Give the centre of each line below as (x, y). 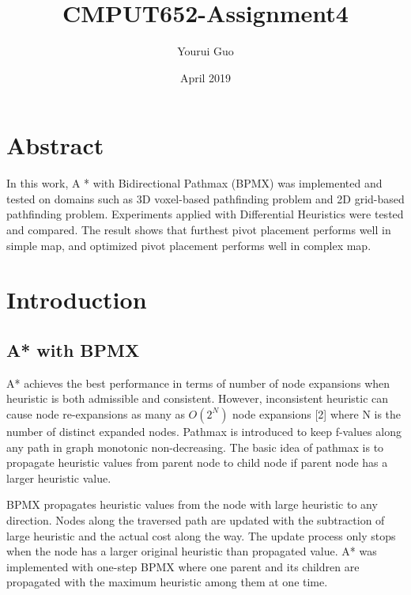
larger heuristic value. (59, 478)
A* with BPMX (73, 349)
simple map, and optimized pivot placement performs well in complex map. (189, 245)
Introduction (77, 299)
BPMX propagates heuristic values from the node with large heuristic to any (192, 504)
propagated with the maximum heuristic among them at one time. (167, 582)
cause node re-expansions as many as (96, 413)
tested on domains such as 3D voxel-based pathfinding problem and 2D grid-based (205, 198)
